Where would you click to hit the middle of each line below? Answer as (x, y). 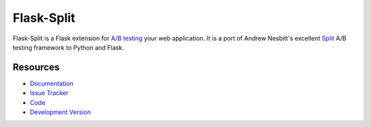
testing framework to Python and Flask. (68, 47)
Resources (36, 67)
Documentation (52, 83)
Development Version (60, 112)
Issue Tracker (49, 93)
